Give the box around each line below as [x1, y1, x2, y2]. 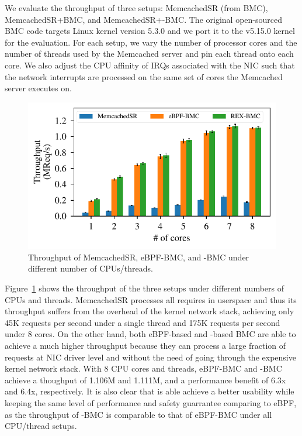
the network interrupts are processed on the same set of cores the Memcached [5, 70, 283, 83]
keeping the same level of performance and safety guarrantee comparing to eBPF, [5, 397, 297, 408]
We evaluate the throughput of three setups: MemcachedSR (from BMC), [5, 2, 268, 13]
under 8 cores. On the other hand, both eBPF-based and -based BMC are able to [5, 328, 296, 340]
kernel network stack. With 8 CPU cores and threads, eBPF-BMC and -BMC [5, 362, 282, 375]
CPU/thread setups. [5, 420, 77, 432]
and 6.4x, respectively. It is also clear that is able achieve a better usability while [5, 385, 294, 397]
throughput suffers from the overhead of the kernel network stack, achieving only [5, 305, 294, 317]
